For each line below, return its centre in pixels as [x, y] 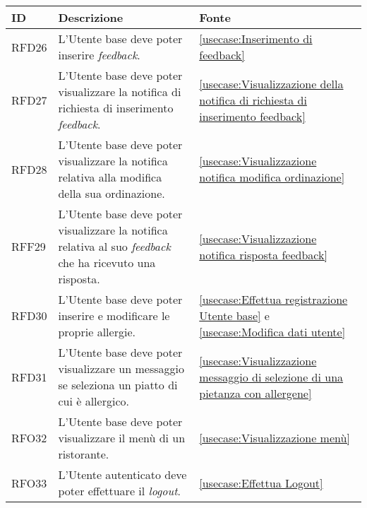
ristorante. [84, 454]
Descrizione [91, 17]
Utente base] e [234, 315]
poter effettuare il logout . [119, 491]
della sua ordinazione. [112, 193]
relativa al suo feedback [114, 246]
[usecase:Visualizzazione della [271, 83]
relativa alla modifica [110, 177]
